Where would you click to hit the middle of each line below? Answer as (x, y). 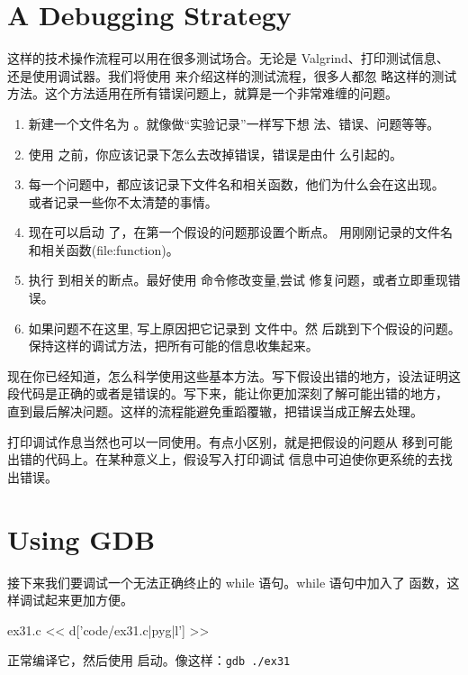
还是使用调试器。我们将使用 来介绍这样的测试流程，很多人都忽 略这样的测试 (232, 75)
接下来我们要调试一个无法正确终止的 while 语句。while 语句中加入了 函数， (227, 582)
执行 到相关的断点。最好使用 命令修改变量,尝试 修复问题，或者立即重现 (238, 280)
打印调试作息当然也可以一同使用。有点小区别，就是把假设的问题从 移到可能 (230, 441)
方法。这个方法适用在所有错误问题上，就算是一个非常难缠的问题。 (202, 93)
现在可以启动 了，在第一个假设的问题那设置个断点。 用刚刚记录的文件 (234, 232)
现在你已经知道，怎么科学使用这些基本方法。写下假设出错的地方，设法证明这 (234, 375)
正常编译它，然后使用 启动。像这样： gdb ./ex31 (149, 660)
